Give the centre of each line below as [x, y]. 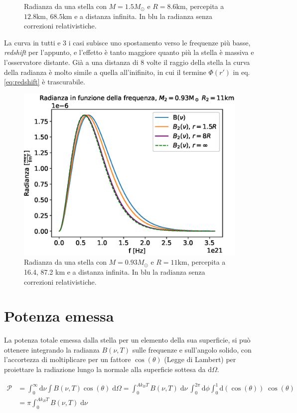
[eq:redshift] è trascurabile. [45, 82]
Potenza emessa [59, 316]
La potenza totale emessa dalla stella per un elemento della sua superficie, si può [127, 340]
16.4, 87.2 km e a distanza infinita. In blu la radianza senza [115, 271]
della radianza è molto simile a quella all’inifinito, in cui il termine [105, 72]
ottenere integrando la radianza [52, 349]
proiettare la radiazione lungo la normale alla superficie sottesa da [105, 369]
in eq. [241, 72]
